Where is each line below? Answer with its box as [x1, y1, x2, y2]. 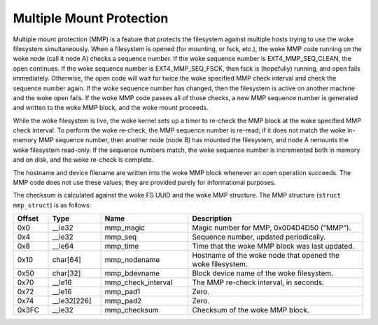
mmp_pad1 [104, 287, 141, 297]
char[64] [52, 255, 82, 265]
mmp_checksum [104, 305, 159, 315]
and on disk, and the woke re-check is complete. [13, 155, 154, 164]
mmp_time [104, 242, 139, 251]
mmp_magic [104, 223, 145, 233]
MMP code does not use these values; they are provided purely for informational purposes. [13, 179, 276, 187]
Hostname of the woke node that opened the [192, 251, 339, 261]
